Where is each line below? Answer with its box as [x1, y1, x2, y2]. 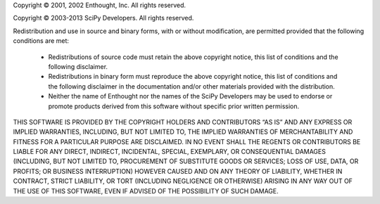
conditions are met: [13, 37, 70, 45]
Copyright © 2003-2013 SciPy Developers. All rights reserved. [13, 14, 194, 23]
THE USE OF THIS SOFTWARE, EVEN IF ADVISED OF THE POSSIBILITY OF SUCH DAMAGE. [13, 186, 279, 195]
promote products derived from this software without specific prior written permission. [48, 102, 300, 110]
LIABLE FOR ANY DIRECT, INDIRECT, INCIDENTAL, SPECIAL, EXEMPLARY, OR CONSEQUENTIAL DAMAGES [13, 148, 327, 156]
